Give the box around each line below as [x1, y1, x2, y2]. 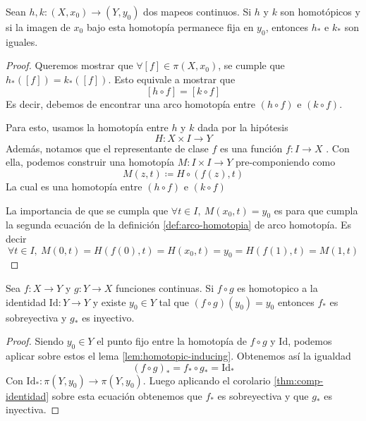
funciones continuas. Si [116, 280, 214, 295]
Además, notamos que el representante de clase [6, 140, 209, 155]
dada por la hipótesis [197, 120, 288, 135]
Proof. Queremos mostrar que [6, 58, 133, 73]
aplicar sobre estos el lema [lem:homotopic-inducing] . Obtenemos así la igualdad [6, 348, 351, 362]
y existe [92, 294, 126, 309]
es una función [219, 140, 283, 155]
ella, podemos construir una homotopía [6, 154, 175, 169]
